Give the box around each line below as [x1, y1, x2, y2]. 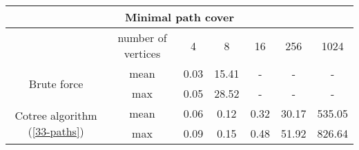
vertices [124, 45, 161, 61]
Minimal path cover [124, 9, 235, 25]
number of [117, 30, 167, 45]
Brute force [28, 75, 84, 92]
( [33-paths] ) [28, 123, 84, 139]
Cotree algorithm [14, 107, 97, 123]
